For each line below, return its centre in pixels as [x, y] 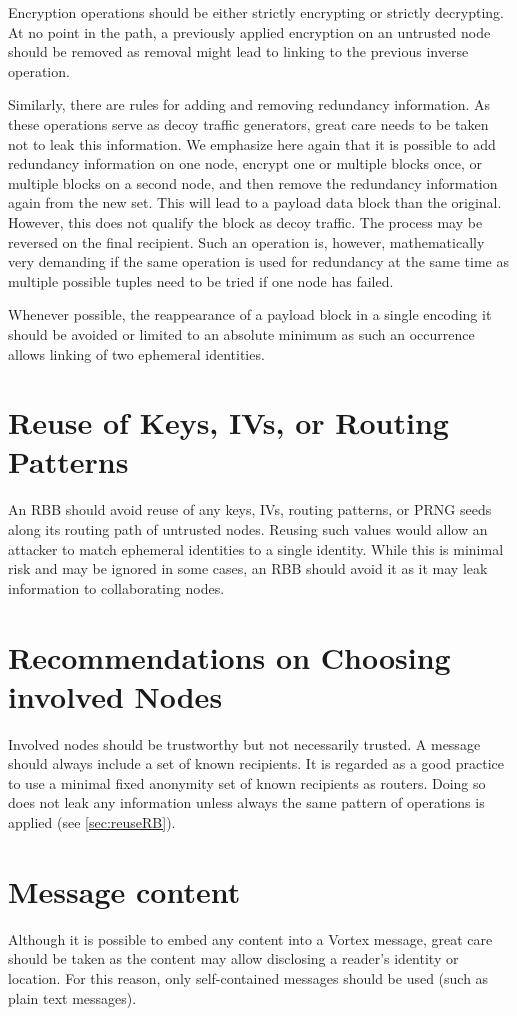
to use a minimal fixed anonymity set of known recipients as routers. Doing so [247, 782]
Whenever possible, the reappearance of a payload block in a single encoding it [250, 314]
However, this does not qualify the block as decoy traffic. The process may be [245, 221]
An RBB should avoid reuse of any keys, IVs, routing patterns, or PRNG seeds [250, 509]
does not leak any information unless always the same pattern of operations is [246, 802]
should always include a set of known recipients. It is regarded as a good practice [256, 763]
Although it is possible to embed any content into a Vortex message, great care [250, 938]
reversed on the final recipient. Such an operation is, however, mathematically [246, 241]
